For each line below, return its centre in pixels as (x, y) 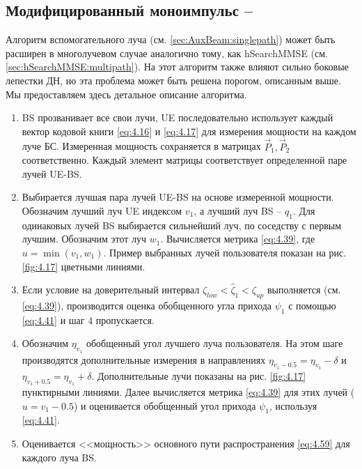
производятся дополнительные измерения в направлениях (144, 359)
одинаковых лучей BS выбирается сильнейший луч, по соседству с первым (182, 225)
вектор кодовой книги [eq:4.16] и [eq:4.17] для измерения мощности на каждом (189, 131)
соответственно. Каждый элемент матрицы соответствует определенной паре (184, 160)
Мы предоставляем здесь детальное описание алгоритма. (126, 94)
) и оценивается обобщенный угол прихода (165, 405)
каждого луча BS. (59, 457)
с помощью (312, 305)
